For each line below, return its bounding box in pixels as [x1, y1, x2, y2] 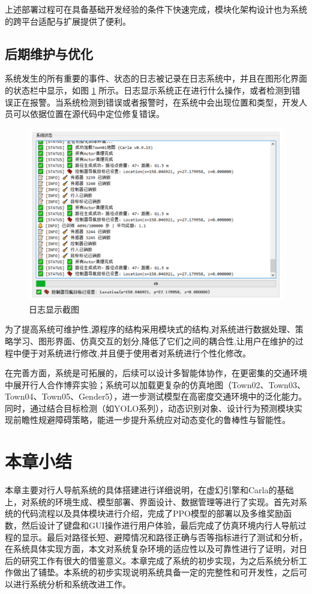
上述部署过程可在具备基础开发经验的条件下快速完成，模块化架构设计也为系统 [5, 3, 307, 15]
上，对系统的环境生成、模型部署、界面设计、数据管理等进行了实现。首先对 [5, 495, 299, 508]
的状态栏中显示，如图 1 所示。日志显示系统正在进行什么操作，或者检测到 [5, 83, 292, 96]
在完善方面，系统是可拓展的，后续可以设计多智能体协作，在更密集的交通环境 [5, 367, 307, 379]
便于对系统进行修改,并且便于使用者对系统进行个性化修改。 [21, 346, 251, 359]
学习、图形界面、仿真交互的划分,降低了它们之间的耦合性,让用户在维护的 [13, 334, 295, 347]
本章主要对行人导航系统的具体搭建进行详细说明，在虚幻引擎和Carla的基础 [5, 484, 294, 496]
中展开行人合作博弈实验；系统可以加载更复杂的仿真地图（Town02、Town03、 [5, 378, 305, 391]
